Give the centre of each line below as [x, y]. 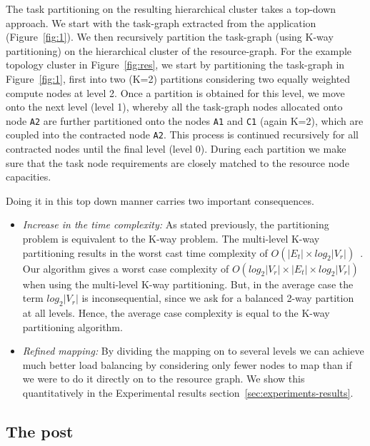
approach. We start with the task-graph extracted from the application [161, 22]
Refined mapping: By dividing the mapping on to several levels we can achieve [193, 351]
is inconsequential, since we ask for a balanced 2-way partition [218, 298]
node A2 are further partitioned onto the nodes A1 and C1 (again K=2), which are [185, 120]
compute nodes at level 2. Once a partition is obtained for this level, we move [175, 92]
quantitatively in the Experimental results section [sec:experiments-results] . [188, 392]
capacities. [29, 177]
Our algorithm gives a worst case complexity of [126, 268]
